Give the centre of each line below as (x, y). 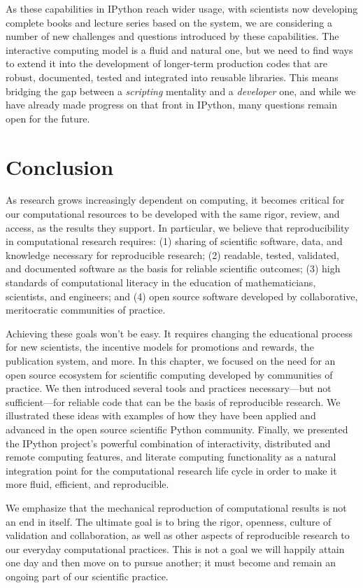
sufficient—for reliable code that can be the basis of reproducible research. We (173, 401)
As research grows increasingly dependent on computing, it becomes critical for (175, 200)
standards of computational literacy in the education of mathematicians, (161, 282)
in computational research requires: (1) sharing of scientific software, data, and (174, 241)
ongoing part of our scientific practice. (87, 576)
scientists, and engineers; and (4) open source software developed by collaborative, (182, 296)
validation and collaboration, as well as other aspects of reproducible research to (178, 535)
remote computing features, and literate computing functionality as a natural (171, 457)
